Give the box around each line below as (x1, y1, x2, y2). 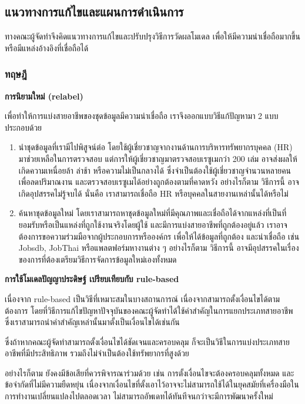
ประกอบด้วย (5, 121, 42, 133)
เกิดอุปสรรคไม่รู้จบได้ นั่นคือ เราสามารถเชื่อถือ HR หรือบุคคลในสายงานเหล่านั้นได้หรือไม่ (18, 187, 289, 199)
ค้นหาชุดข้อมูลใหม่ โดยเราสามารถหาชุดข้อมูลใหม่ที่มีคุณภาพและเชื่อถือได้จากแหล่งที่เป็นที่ (18, 207, 287, 219)
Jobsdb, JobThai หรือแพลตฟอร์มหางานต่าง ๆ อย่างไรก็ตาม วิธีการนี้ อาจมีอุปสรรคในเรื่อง (18, 241, 299, 254)
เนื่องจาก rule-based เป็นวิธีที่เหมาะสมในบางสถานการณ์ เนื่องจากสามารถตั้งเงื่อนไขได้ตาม (5, 292, 280, 304)
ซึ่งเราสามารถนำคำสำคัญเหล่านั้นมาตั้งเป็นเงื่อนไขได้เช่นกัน (5, 316, 180, 328)
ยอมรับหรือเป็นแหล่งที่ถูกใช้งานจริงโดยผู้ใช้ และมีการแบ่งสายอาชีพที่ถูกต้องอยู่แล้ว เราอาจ (18, 218, 287, 230)
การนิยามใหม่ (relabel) (5, 90, 83, 102)
